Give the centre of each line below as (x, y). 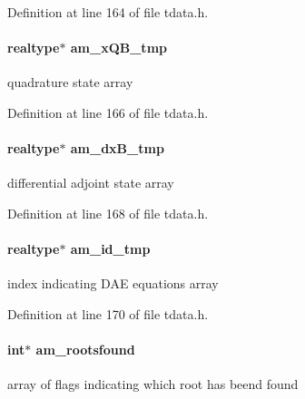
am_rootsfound (85, 350)
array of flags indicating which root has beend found (153, 384)
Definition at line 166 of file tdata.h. (108, 112)
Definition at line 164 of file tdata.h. (108, 12)
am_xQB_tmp (118, 48)
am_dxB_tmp (117, 148)
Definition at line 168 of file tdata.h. (108, 213)
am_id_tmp (110, 249)
